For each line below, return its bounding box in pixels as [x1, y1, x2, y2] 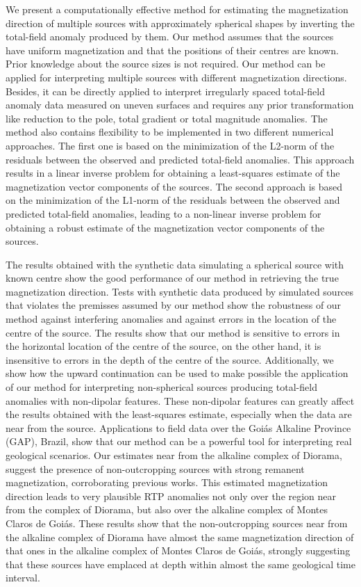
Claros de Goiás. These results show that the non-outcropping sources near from [6, 515, 348, 530]
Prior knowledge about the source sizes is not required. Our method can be [6, 56, 326, 71]
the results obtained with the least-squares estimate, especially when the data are [6, 407, 352, 421]
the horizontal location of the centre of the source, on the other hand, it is [6, 339, 321, 353]
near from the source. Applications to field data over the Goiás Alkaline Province [6, 420, 351, 435]
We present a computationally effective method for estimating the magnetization [6, 2, 349, 16]
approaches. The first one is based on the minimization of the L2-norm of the [6, 138, 335, 152]
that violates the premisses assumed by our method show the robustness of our [6, 298, 342, 312]
